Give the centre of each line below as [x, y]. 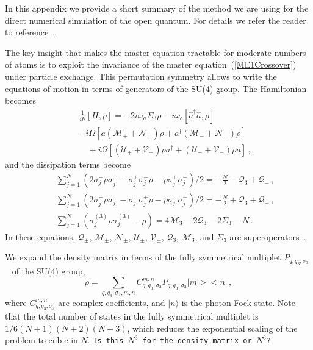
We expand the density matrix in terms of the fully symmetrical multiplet [143, 257]
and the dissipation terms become [68, 164]
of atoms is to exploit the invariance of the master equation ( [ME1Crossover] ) [151, 64]
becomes [21, 100]
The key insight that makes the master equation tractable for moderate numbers [156, 52]
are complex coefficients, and [112, 302]
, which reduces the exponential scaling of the [212, 328]
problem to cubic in [41, 340]
